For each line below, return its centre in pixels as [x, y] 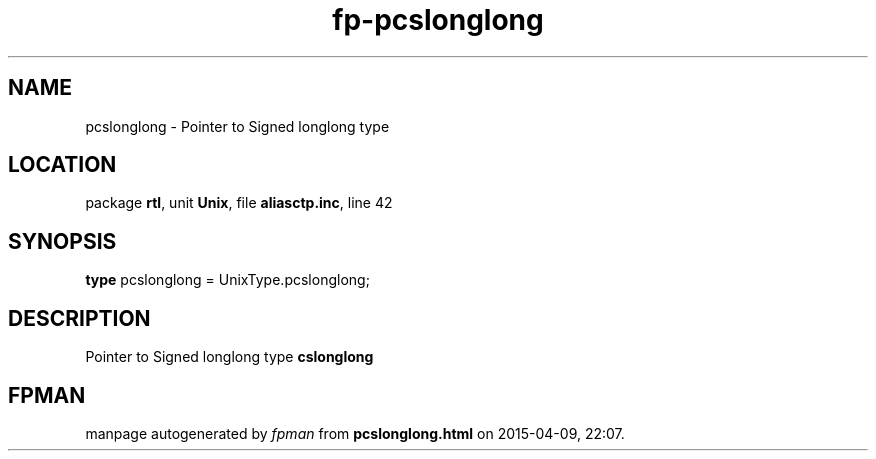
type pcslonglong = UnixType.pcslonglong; [227, 280]
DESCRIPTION [79, 318]
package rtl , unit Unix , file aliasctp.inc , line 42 [239, 203]
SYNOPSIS [62, 241]
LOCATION [62, 165]
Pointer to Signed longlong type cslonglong [229, 357]
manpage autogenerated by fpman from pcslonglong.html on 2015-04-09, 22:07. [355, 433]
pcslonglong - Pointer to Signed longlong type [237, 126]
